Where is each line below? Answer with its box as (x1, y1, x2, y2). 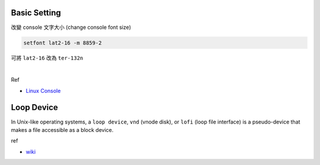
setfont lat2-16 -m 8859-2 (23, 39, 102, 46)
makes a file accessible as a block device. (11, 126, 114, 133)
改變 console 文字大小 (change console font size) (11, 24, 132, 31)
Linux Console (25, 87, 61, 94)
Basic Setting (11, 8, 62, 18)
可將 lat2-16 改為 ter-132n (11, 54, 84, 62)
